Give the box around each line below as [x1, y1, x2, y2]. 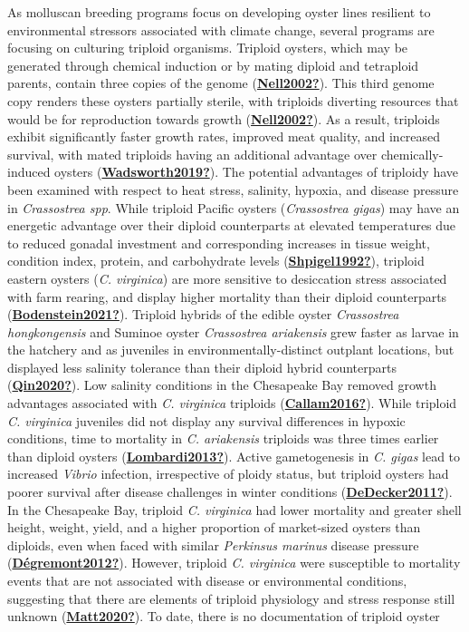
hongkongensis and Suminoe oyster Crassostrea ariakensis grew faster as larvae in [7, 322, 459, 341]
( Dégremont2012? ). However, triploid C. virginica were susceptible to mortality [7, 553, 461, 572]
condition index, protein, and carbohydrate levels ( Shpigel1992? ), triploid [7, 251, 425, 270]
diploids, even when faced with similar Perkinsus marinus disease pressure [7, 535, 419, 554]
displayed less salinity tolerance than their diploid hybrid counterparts [7, 357, 397, 376]
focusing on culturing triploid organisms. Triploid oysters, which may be [7, 38, 408, 57]
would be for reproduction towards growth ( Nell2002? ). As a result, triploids [7, 109, 440, 128]
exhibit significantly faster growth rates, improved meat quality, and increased [7, 127, 441, 146]
